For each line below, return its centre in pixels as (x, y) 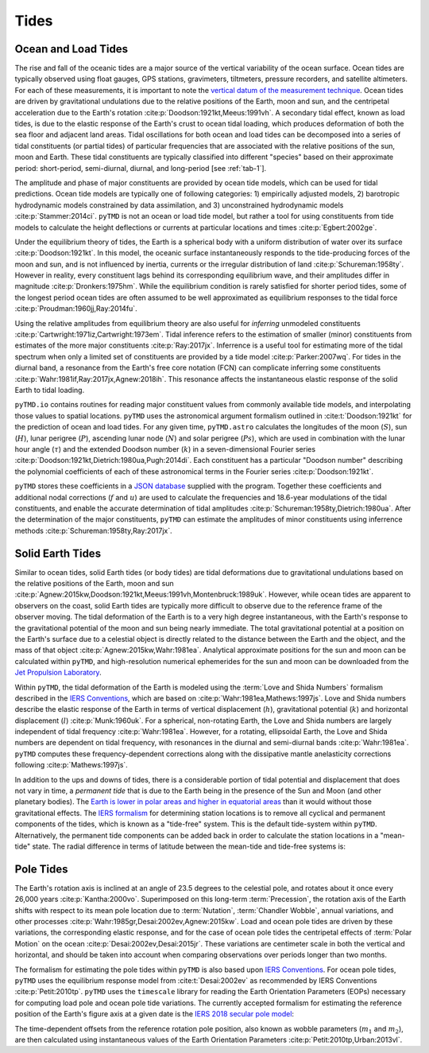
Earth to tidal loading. (50, 390)
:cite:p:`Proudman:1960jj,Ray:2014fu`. (76, 309)
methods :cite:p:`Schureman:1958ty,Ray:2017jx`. (93, 530)
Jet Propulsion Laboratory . (58, 673)
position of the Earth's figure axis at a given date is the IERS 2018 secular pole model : (154, 1014)
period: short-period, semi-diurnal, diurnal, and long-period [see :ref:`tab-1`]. (141, 168)
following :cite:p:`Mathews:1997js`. (71, 765)
